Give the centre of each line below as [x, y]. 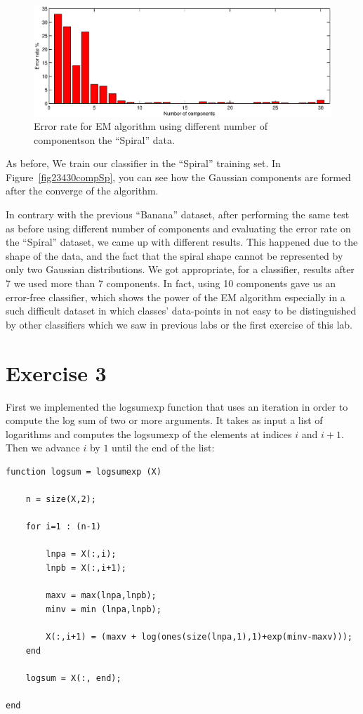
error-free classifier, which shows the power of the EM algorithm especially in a [176, 297]
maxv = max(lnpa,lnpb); [101, 596]
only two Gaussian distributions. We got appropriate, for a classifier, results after [180, 269]
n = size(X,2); [61, 500]
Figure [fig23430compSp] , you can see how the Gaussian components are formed [178, 177]
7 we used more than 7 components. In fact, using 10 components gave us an [171, 283]
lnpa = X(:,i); [81, 554]
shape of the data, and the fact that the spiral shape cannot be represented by [174, 255]
